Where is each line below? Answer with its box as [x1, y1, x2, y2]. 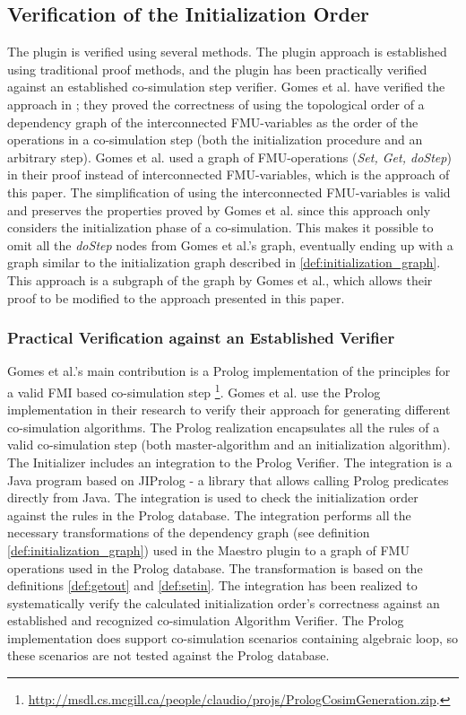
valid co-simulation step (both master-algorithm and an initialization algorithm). [7, 435, 451, 454]
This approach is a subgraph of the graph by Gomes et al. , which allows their [7, 270, 433, 289]
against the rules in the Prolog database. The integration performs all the [7, 505, 411, 524]
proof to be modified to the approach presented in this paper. [7, 288, 345, 307]
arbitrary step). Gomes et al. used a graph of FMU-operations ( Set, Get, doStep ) [7, 147, 452, 166]
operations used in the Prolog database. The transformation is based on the [7, 558, 423, 577]
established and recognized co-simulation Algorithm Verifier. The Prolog [7, 611, 404, 630]
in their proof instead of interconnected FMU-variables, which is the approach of [7, 165, 450, 184]
